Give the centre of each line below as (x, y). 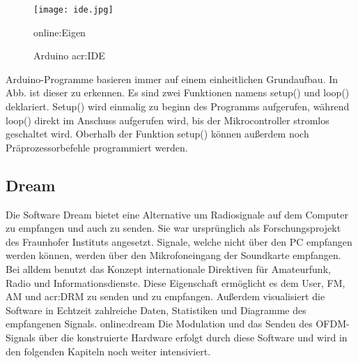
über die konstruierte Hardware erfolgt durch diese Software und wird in (193, 337)
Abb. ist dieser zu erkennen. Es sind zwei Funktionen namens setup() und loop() (178, 92)
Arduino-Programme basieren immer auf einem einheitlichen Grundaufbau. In (172, 79)
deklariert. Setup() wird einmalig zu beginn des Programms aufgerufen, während (178, 106)
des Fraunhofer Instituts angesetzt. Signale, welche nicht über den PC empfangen (179, 241)
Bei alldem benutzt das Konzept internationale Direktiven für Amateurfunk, (168, 268)
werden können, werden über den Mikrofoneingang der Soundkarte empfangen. (173, 255)
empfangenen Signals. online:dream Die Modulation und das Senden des (159, 324)
